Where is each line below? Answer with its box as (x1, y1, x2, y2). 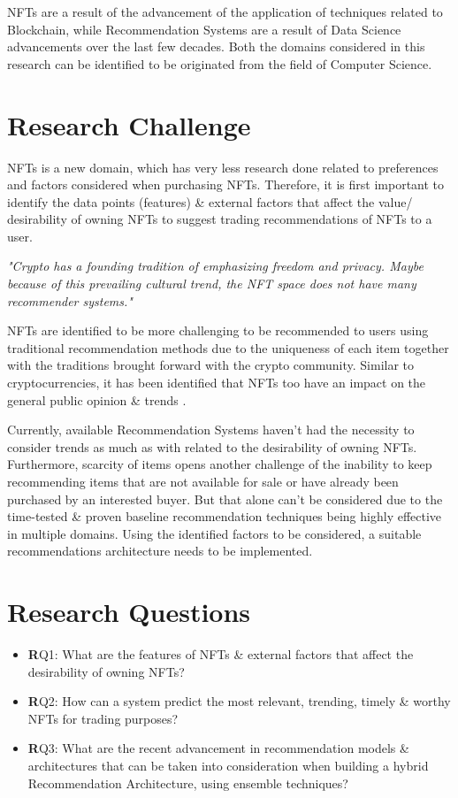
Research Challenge (7, 106, 251, 142)
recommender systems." (7, 291, 133, 310)
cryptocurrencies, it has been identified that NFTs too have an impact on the (7, 373, 426, 392)
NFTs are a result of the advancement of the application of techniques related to (7, 3, 443, 20)
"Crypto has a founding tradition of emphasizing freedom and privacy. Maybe (7, 257, 424, 275)
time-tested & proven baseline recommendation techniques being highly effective (7, 507, 442, 526)
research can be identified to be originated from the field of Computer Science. (7, 54, 432, 73)
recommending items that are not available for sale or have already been (7, 472, 399, 490)
